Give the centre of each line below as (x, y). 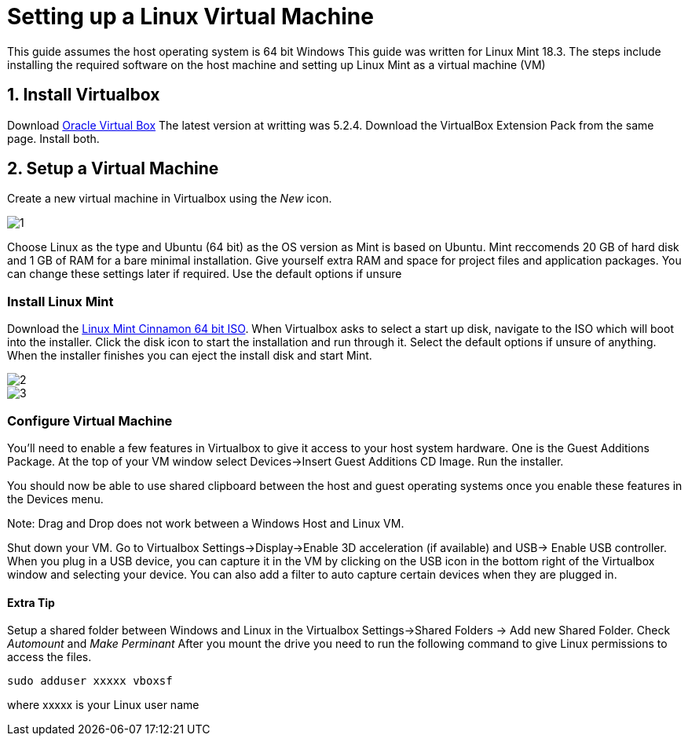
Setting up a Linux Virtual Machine (190, 16)
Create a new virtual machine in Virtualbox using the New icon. (170, 199)
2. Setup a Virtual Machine (113, 169)
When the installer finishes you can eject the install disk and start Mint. (190, 356)
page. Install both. (53, 138)
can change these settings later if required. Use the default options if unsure (205, 274)
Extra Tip (31, 602)
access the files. (49, 657)
